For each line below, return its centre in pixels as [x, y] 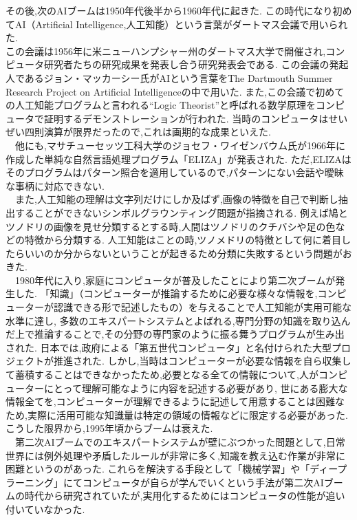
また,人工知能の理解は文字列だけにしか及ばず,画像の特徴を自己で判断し [176, 199]
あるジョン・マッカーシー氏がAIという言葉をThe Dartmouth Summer [178, 77]
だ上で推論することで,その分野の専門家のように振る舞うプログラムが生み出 [175, 334]
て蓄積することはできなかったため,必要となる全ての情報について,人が [162, 375]
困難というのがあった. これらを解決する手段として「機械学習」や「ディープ [176, 469]
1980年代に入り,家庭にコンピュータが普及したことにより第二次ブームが [175, 280]
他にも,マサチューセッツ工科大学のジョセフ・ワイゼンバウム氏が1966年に [180, 145]
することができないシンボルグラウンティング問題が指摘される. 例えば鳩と [181, 212]
